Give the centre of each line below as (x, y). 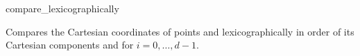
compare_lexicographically (62, 8)
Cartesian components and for (70, 45)
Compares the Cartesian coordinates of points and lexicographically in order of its (180, 31)
